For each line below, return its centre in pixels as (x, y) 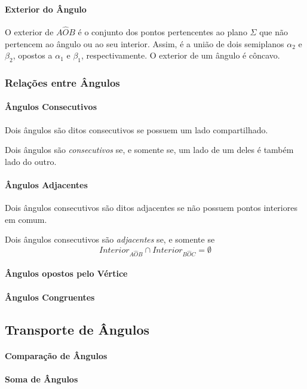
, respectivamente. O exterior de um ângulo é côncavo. (181, 55)
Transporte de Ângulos (77, 329)
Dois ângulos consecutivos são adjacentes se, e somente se (110, 239)
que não (274, 32)
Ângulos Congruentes (50, 297)
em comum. (26, 219)
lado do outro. (31, 161)
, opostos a (33, 55)
